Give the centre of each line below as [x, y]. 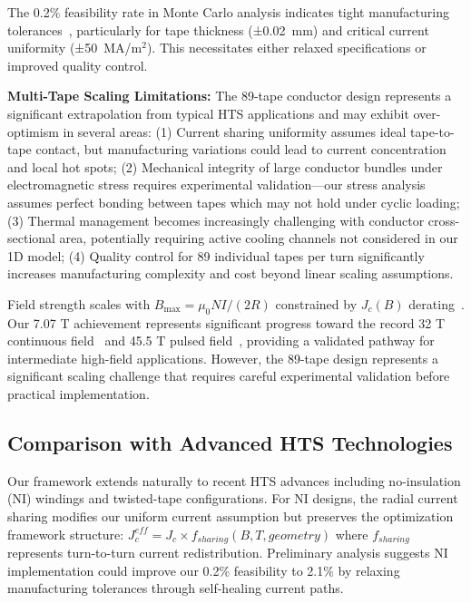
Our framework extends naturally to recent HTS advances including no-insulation [234, 480]
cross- [444, 220]
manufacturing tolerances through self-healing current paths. [176, 588]
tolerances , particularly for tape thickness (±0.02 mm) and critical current [218, 29]
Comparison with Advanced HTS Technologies [230, 443]
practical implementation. [78, 394]
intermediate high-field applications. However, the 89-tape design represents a [223, 358]
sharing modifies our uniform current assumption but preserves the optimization [231, 516]
